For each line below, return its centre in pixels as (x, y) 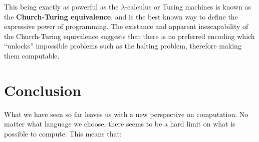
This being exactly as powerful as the (61, 6)
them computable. (32, 55)
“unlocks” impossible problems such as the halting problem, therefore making (123, 46)
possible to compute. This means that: (63, 133)
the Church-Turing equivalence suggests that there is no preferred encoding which (129, 36)
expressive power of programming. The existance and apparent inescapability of (126, 26)
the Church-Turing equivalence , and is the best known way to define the (121, 16)
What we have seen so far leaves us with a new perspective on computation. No (126, 114)
